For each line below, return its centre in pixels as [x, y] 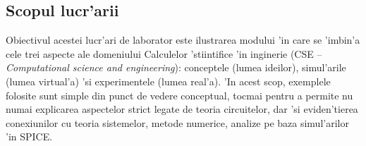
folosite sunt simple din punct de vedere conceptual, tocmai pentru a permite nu [179, 95]
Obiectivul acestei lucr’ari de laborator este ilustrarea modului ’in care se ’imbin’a [183, 40]
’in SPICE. [29, 136]
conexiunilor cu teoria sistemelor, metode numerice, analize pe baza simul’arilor [177, 122]
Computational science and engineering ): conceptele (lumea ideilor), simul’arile [176, 67]
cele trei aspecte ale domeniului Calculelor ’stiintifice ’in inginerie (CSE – [164, 53]
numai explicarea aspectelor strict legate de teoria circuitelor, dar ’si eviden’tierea [182, 109]
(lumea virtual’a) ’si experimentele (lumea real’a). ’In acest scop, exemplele [168, 81]
